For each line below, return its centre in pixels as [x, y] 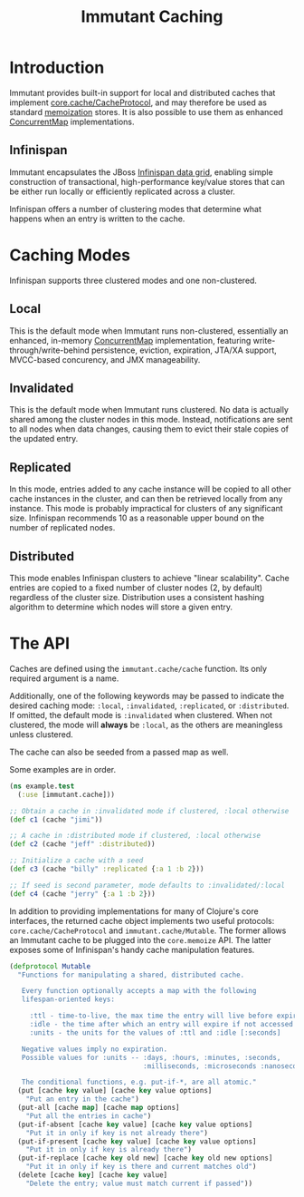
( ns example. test [42, 786]
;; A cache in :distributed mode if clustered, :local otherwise [135, 836]
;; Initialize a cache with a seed [76, 861]
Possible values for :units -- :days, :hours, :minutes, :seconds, [151, 1057]
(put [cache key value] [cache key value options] [115, 1091]
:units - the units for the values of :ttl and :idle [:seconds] [155, 1032]
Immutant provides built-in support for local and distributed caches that [142, 92]
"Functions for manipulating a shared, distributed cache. [131, 975]
